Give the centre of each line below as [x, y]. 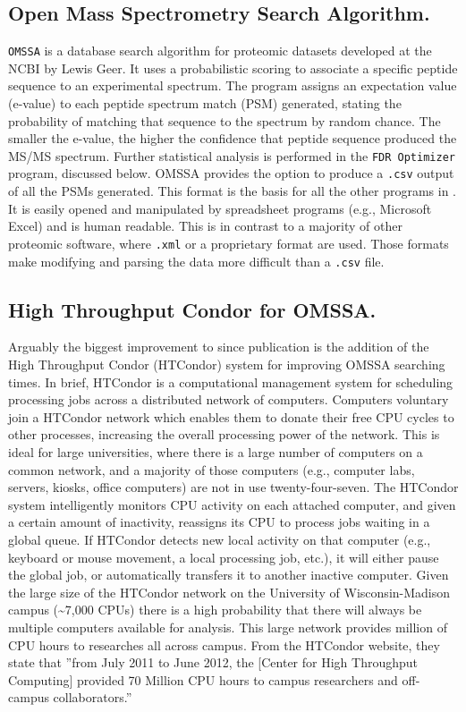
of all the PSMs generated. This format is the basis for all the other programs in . [233, 191]
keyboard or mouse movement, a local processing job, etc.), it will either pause [224, 557]
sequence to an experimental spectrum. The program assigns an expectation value [233, 85]
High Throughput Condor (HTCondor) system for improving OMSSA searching [227, 364]
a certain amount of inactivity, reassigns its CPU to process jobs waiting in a [219, 522]
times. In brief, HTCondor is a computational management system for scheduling [231, 381]
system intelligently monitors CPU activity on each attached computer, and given [232, 504]
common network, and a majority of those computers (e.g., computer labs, [212, 469]
